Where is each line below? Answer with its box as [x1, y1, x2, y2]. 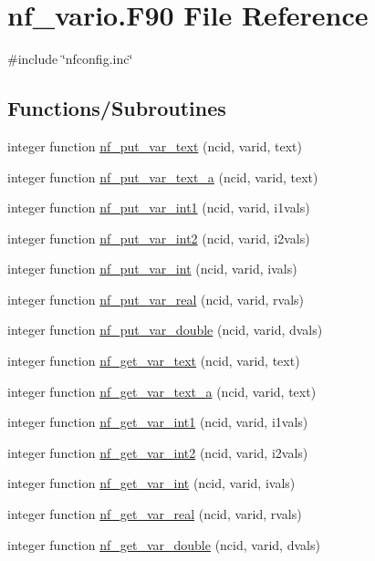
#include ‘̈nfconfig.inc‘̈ [7, 49, 133, 68]
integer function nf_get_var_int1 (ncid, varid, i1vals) [7, 412, 308, 431]
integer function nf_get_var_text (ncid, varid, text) [7, 351, 300, 370]
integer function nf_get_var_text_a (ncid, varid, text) [7, 381, 317, 400]
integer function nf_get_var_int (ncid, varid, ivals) [7, 473, 296, 493]
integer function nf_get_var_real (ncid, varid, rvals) [7, 504, 302, 524]
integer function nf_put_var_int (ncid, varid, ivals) [7, 259, 297, 278]
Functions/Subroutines [7, 94, 226, 122]
